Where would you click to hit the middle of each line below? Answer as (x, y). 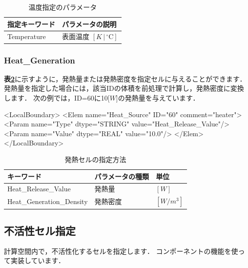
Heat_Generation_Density (48, 201)
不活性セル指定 (40, 231)
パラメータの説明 (89, 24)
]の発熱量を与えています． (158, 97)
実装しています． (38, 260)
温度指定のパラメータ (63, 7)
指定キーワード (31, 24)
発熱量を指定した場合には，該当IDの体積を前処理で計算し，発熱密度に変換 (124, 88)
